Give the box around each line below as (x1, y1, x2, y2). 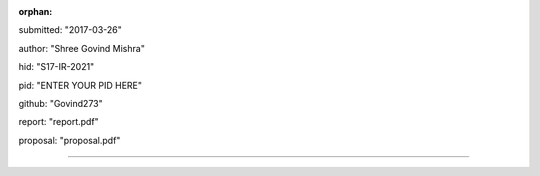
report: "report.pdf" (18, 116, 99, 128)
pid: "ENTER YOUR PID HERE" (18, 79, 142, 91)
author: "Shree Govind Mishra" (18, 42, 145, 54)
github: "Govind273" (18, 97, 104, 109)
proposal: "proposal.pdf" (18, 134, 121, 146)
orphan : (18, 6, 53, 17)
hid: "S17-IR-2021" (18, 61, 95, 73)
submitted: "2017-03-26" (18, 24, 122, 36)
